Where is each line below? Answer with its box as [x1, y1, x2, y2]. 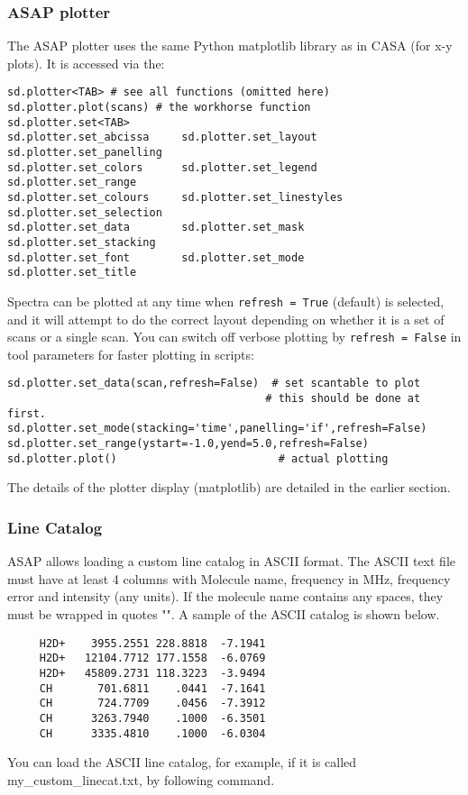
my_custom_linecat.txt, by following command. [7, 770, 275, 789]
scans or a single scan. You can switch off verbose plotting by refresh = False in [7, 327, 462, 346]
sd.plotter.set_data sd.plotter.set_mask [7, 221, 305, 234]
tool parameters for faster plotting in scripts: [7, 344, 254, 363]
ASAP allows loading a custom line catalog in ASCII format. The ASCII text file [7, 552, 455, 571]
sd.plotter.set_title [7, 266, 137, 279]
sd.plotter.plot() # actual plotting [7, 452, 389, 465]
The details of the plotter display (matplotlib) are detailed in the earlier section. [7, 478, 451, 497]
